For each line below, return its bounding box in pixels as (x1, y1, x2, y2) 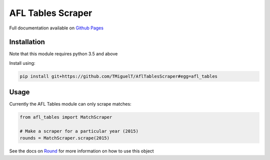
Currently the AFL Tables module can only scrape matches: (9, 101, 132, 107)
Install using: (9, 60, 35, 66)
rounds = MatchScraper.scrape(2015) (19, 135, 110, 141)
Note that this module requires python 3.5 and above (9, 51, 118, 57)
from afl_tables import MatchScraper (19, 115, 112, 120)
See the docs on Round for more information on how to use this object (9, 148, 154, 154)
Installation (9, 38, 45, 46)
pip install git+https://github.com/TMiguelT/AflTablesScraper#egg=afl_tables (19, 73, 217, 79)
